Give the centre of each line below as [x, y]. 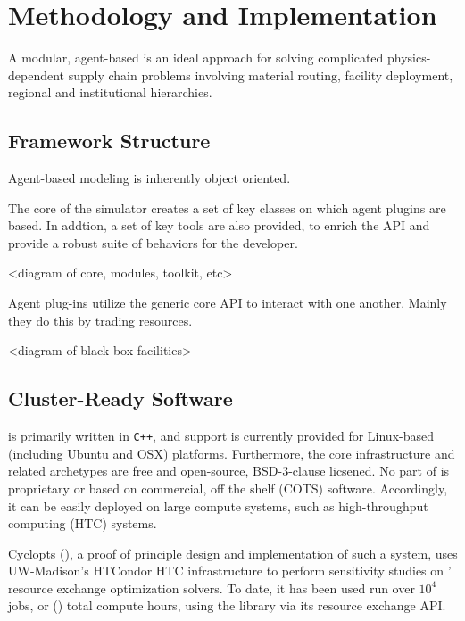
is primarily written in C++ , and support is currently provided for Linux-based [221, 436]
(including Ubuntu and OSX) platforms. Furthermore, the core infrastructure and [232, 453]
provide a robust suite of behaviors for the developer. [153, 242]
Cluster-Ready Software [120, 398]
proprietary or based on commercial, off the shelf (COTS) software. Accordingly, [228, 488]
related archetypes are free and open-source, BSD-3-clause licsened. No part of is [229, 471]
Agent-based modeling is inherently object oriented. [149, 178]
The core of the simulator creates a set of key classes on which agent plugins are [227, 207]
